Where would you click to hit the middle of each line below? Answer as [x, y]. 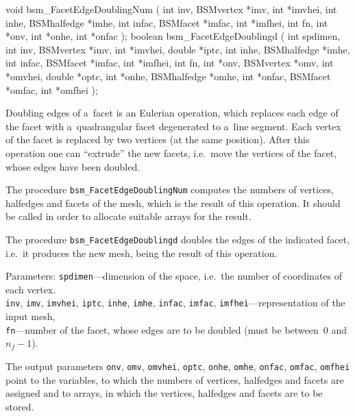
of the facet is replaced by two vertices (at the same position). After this [158, 139]
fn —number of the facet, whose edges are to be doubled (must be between [162, 329]
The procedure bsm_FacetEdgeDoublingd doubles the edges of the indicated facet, [177, 239]
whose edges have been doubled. [73, 166]
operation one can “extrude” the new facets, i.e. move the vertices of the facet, [171, 152]
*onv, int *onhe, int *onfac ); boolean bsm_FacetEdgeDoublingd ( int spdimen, [173, 36]
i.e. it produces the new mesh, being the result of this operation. [142, 253]
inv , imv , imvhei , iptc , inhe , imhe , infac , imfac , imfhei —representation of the [175, 303]
